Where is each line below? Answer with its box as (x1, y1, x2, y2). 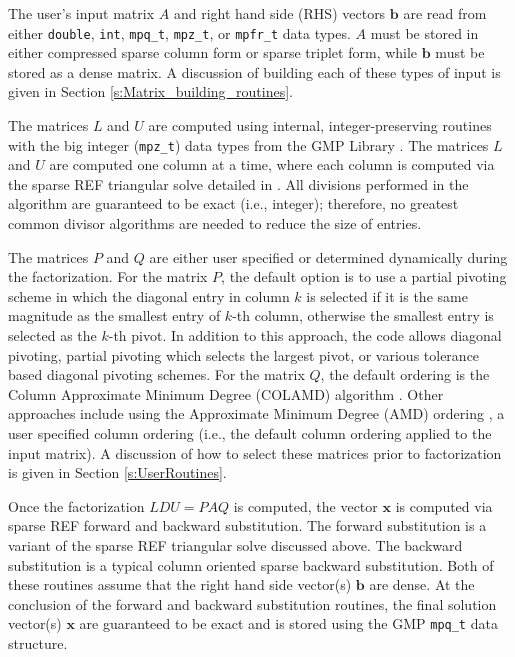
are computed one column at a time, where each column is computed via (49, 154, 495, 175)
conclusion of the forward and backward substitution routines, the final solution (8, 593, 497, 614)
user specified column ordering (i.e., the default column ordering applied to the (8, 423, 492, 443)
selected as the (8, 325, 97, 346)
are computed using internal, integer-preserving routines (148, 115, 492, 136)
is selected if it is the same (306, 285, 468, 306)
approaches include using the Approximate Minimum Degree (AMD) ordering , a (8, 403, 505, 424)
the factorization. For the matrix (8, 266, 208, 287)
